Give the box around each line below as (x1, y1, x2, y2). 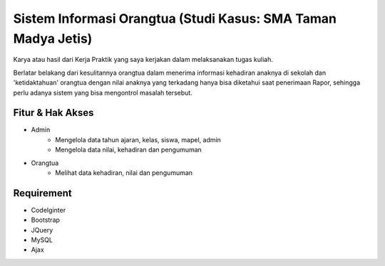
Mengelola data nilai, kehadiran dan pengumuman (55, 146, 202, 154)
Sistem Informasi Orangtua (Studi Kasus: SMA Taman (13, 11, 337, 26)
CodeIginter (31, 206, 66, 214)
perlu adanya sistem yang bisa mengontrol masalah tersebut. (13, 88, 192, 97)
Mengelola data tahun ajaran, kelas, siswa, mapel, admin (55, 135, 221, 144)
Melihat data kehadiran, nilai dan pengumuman (55, 168, 192, 177)
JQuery (31, 225, 53, 234)
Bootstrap (31, 216, 61, 224)
